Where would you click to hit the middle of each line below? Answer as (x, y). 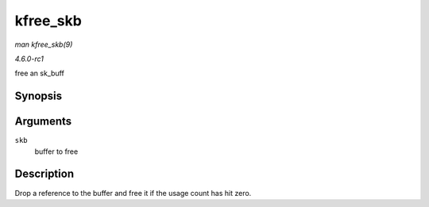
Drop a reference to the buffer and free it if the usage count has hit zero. (133, 193)
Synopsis (39, 96)
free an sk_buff (40, 73)
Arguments (43, 122)
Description (44, 174)
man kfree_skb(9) (44, 44)
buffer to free (56, 151)
